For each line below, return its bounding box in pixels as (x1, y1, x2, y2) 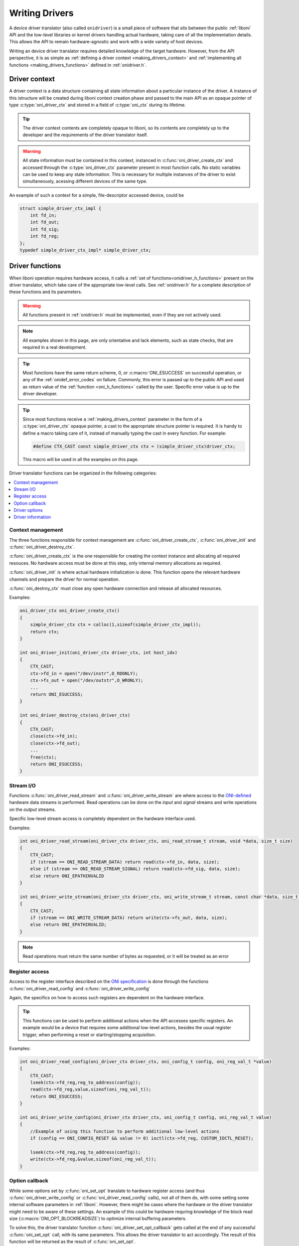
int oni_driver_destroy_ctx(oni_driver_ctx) (19, 713, 131, 718)
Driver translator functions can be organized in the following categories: (9, 470, 157, 476)
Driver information (13, 514, 51, 520)
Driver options (13, 507, 43, 513)
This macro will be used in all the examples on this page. (22, 456, 139, 462)
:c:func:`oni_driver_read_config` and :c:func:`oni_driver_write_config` (9, 985, 150, 991)
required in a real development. (22, 344, 87, 350)
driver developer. (22, 391, 58, 397)
